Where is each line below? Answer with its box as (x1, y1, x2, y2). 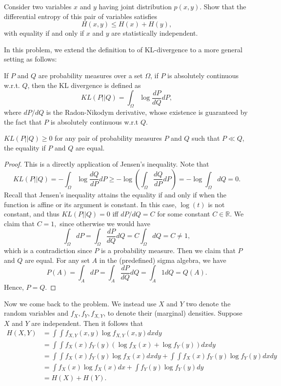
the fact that (4, 116, 42, 127)
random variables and (4, 308, 69, 318)
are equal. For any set (24, 255, 90, 265)
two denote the (186, 298, 231, 308)
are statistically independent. (111, 28, 198, 38)
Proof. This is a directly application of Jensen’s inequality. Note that (4, 159, 209, 169)
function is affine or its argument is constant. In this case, (4, 199, 177, 209)
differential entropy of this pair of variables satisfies (4, 11, 157, 21)
